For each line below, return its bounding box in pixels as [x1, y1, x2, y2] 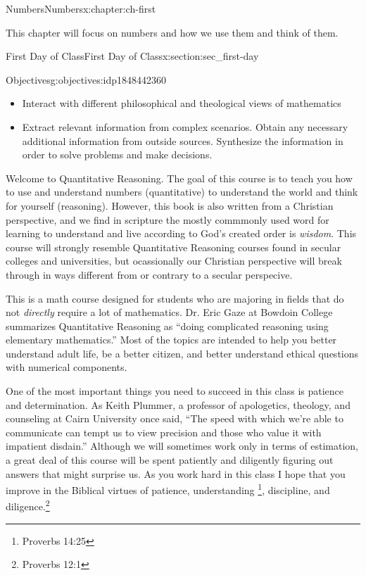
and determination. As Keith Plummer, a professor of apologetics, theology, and [6, 397, 351, 412]
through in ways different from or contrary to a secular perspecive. [6, 267, 293, 282]
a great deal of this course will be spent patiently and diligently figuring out [6, 453, 334, 467]
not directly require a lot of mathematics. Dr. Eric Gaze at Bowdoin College [6, 305, 333, 320]
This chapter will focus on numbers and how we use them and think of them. [6, 25, 339, 39]
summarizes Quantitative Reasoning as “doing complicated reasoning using [6, 318, 329, 333]
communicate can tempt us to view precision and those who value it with [6, 424, 322, 439]
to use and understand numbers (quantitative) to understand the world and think [6, 184, 358, 199]
